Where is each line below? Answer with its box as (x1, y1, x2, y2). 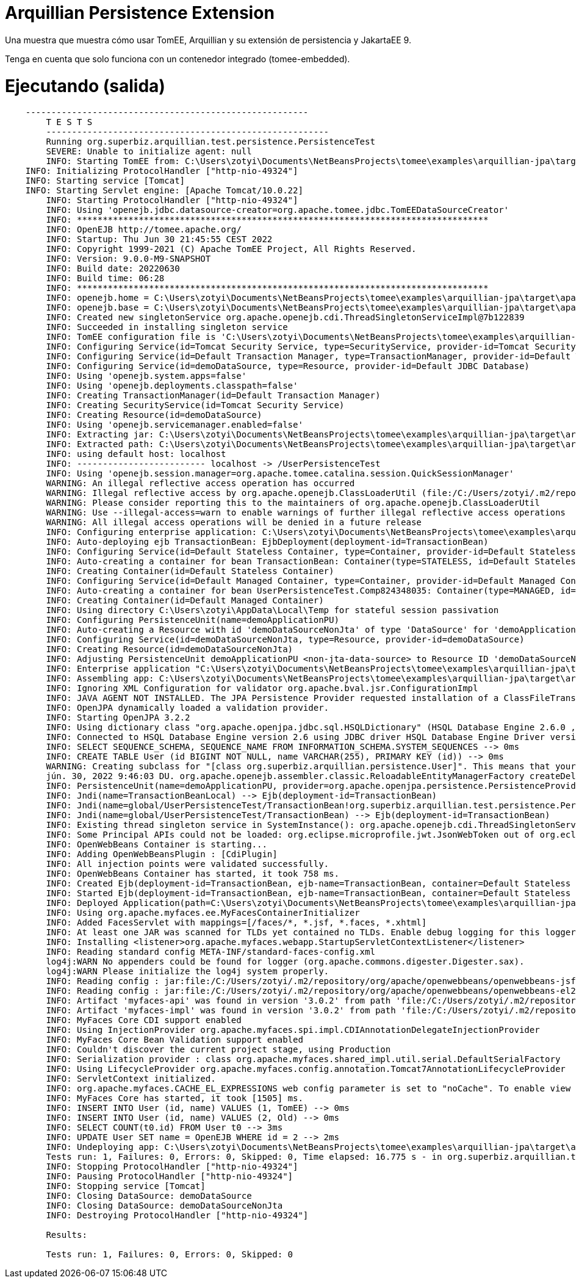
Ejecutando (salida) (5, 75, 165, 96)
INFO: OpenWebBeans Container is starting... (46, 839, 267, 850)
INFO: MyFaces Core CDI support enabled (46, 1015, 242, 1026)
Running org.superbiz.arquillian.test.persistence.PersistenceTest (46, 137, 375, 147)
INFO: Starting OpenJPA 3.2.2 (46, 713, 190, 723)
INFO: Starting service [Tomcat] (25, 176, 185, 186)
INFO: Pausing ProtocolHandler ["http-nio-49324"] (46, 1171, 293, 1182)
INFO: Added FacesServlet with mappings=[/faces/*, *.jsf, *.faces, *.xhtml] (46, 918, 427, 928)
